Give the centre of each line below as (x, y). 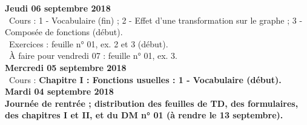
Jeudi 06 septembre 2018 (58, 8)
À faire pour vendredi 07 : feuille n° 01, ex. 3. (93, 56)
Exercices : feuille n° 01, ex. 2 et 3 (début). (88, 43)
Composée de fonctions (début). (64, 32)
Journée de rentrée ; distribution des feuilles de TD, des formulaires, (152, 103)
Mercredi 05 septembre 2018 (66, 67)
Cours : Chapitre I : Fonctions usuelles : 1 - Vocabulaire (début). (145, 79)
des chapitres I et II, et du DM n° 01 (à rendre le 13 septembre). (144, 115)
